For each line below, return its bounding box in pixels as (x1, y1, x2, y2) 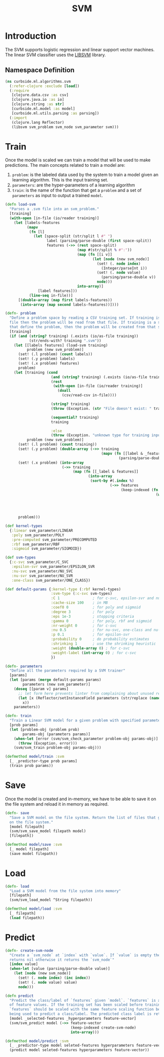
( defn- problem (5, 311, 36, 316)
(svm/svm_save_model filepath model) (9, 829, 86, 834)
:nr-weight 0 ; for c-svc (51, 623, 117, 628)
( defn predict (5, 993, 34, 998)
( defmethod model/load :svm (5, 906, 62, 911)
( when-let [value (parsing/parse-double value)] (9, 967, 110, 971)
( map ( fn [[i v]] (77, 252, 112, 257)
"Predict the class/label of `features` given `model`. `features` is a (9, 998, 161, 1003)
